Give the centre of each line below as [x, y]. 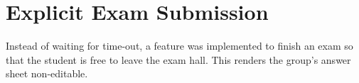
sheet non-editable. [47, 73]
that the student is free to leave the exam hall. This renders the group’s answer [178, 59]
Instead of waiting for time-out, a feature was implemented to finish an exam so [179, 46]
